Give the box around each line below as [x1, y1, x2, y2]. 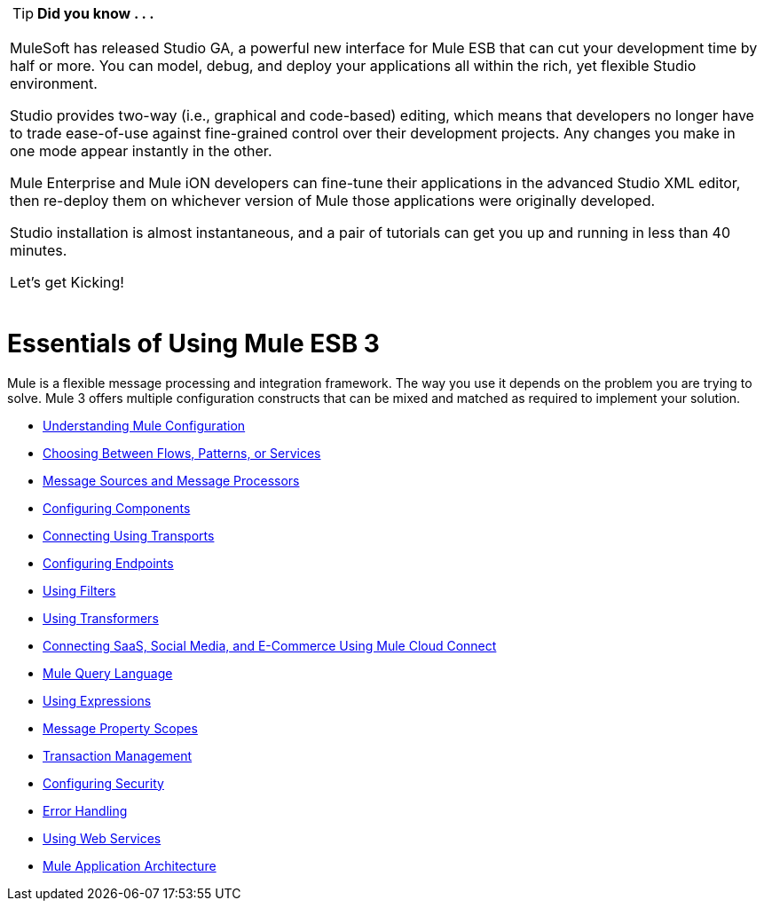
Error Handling [43, 802, 128, 818]
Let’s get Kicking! [10, 273, 124, 291]
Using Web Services [43, 830, 161, 846]
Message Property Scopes [43, 720, 198, 736]
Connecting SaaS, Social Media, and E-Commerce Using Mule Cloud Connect [43, 637, 497, 653]
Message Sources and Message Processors [43, 472, 300, 488]
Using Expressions [43, 692, 152, 708]
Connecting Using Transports [43, 527, 215, 543]
